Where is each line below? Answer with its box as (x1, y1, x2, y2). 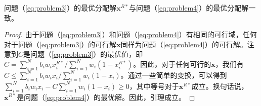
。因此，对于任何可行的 (133, 58, 211, 69)
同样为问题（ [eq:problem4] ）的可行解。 (120, 39, 247, 49)
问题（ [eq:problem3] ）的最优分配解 (4, 3, 117, 13)
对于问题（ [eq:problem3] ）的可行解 (4, 39, 117, 49)
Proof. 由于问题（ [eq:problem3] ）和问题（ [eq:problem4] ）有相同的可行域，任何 (4, 29, 257, 40)
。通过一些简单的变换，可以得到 (120, 69, 227, 80)
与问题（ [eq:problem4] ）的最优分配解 (129, 3, 249, 13)
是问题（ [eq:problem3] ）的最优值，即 (23, 49, 143, 59)
